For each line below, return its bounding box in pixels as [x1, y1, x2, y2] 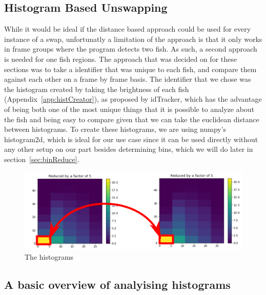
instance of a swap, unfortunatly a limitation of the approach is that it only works [4, 33, 262, 44]
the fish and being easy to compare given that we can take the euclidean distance [4, 114, 259, 124]
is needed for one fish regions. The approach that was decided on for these [4, 53, 237, 64]
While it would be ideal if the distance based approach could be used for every [4, 24, 251, 34]
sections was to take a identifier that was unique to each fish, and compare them [4, 63, 257, 74]
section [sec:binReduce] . [4, 153, 79, 164]
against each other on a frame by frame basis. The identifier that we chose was [4, 74, 251, 84]
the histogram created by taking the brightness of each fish [4, 83, 189, 94]
